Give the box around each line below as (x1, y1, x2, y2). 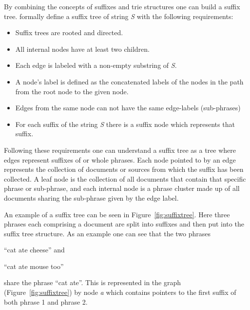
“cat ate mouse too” (4, 261, 64, 271)
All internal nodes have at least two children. (15, 43, 150, 54)
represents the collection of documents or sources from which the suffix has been (4, 164, 244, 174)
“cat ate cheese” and (4, 245, 65, 255)
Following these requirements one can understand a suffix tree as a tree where (4, 145, 236, 155)
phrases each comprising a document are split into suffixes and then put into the (4, 219, 244, 229)
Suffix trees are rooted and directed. (15, 27, 123, 38)
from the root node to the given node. (15, 86, 129, 96)
